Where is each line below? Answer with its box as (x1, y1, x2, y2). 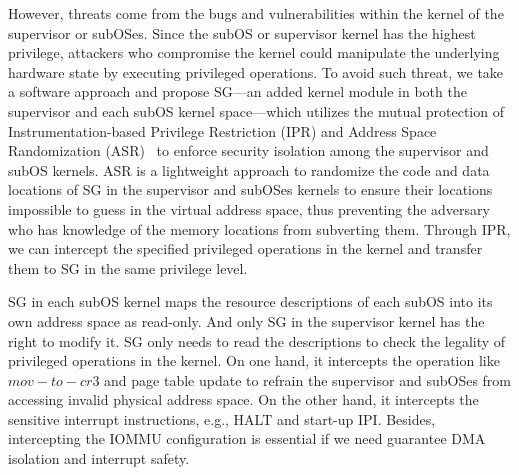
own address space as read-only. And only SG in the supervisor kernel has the (8, 310, 485, 331)
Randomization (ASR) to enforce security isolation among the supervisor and (8, 140, 489, 161)
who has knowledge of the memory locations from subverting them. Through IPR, (8, 218, 511, 239)
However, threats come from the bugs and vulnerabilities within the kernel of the (8, 3, 504, 23)
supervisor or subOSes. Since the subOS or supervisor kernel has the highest (8, 22, 476, 43)
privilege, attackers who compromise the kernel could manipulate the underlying (8, 42, 500, 63)
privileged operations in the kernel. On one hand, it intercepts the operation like (8, 350, 500, 371)
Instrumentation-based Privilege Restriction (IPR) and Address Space (8, 120, 437, 141)
